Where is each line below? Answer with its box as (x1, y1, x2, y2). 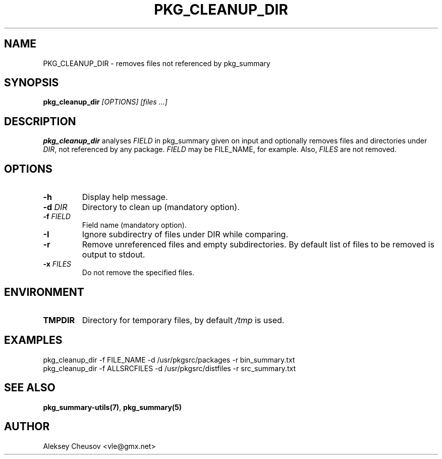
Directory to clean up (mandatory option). (82, 202, 240, 213)
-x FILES (43, 260, 72, 269)
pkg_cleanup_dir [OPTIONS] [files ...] (43, 97, 168, 107)
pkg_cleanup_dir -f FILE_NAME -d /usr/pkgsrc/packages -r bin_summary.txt (43, 355, 295, 364)
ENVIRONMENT (4, 285, 84, 298)
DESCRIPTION (4, 115, 76, 128)
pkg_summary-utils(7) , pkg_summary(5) (43, 402, 182, 412)
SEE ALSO (4, 381, 56, 394)
